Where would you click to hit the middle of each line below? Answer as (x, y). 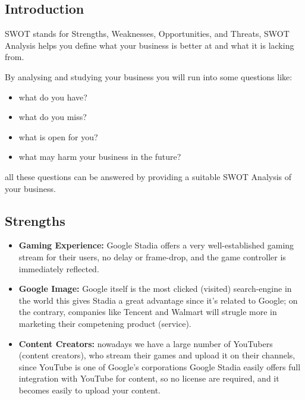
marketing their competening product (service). (105, 323)
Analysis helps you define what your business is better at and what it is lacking (150, 45)
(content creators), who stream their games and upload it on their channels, (157, 355)
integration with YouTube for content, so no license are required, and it (149, 378)
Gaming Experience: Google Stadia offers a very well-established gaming (156, 245)
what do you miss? (53, 117)
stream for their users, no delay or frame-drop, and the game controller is (152, 256)
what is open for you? (58, 136)
